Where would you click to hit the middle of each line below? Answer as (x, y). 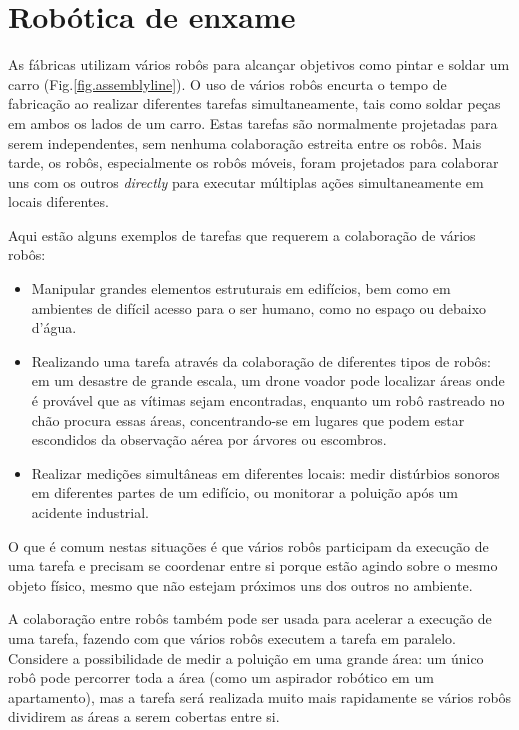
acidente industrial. (90, 512)
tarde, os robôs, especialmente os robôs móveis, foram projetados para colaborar (253, 162)
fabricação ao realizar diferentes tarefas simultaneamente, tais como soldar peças (254, 103)
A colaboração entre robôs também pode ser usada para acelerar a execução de (250, 618)
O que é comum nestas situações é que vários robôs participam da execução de (248, 545)
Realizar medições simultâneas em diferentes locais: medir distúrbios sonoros (265, 472)
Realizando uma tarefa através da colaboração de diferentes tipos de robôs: (261, 360)
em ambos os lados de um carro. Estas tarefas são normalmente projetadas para (253, 122)
